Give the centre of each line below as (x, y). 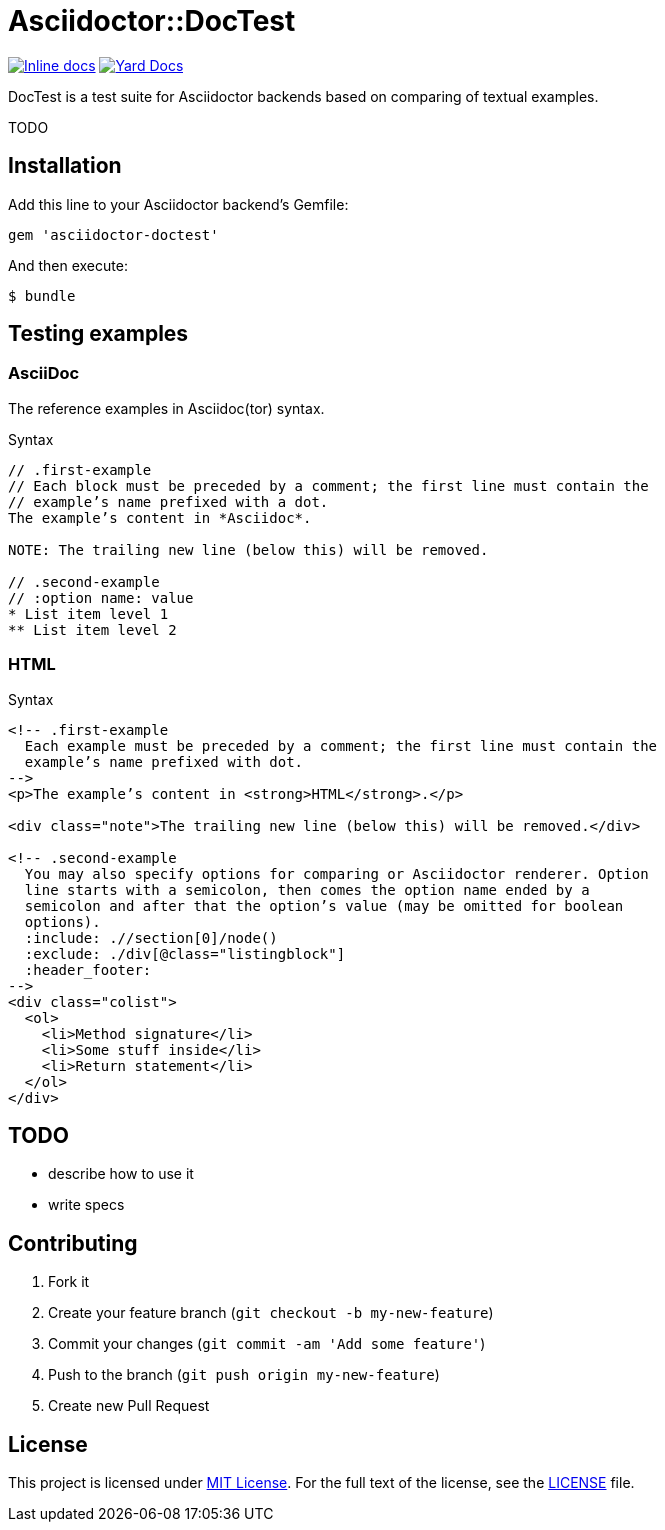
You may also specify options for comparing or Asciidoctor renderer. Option (336, 873)
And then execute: (68, 265)
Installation (65, 166)
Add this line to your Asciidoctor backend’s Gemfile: (178, 204)
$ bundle (42, 295)
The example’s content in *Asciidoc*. (160, 517)
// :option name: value (101, 597)
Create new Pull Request (129, 1406)
